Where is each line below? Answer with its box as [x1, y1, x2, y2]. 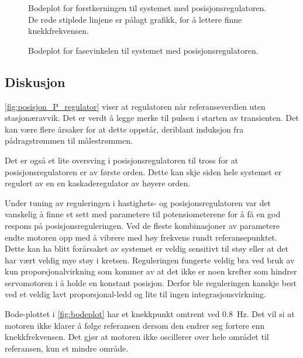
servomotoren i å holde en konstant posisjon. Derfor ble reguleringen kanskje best [5, 276, 297, 289]
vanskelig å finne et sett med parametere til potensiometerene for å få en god [5, 208, 281, 220]
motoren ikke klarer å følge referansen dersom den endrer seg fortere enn [5, 319, 265, 331]
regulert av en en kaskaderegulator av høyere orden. [5, 177, 191, 189]
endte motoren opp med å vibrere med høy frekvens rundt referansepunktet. [5, 231, 277, 243]
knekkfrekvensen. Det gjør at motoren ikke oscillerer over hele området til [5, 331, 269, 343]
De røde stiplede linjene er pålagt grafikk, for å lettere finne [28, 13, 242, 25]
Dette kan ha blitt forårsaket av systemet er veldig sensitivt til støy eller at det [5, 242, 288, 255]
